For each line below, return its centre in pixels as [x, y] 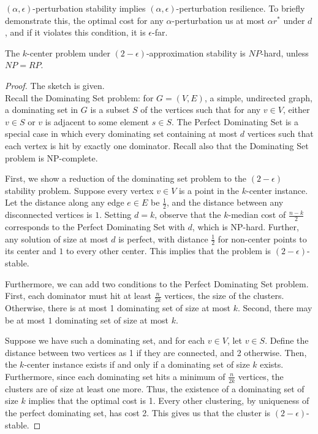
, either [296, 110]
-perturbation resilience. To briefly [240, 8]
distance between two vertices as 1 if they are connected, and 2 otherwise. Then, [156, 352]
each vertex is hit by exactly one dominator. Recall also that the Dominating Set [157, 145]
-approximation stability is [196, 52]
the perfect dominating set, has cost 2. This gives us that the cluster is [138, 412]
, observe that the [188, 215]
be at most [25, 320]
